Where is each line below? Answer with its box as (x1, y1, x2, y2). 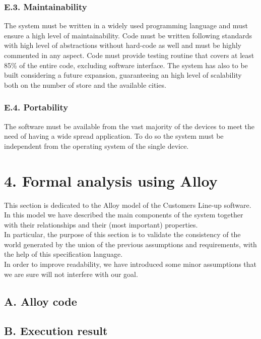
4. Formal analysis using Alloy (4, 170, 218, 191)
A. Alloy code (4, 293, 77, 309)
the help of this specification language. (4, 249, 123, 259)
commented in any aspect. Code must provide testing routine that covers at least (4, 50, 254, 60)
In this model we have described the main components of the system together (4, 209, 243, 220)
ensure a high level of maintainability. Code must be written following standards (4, 30, 252, 40)
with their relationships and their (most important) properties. (4, 219, 198, 230)
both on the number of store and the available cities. (4, 79, 166, 90)
